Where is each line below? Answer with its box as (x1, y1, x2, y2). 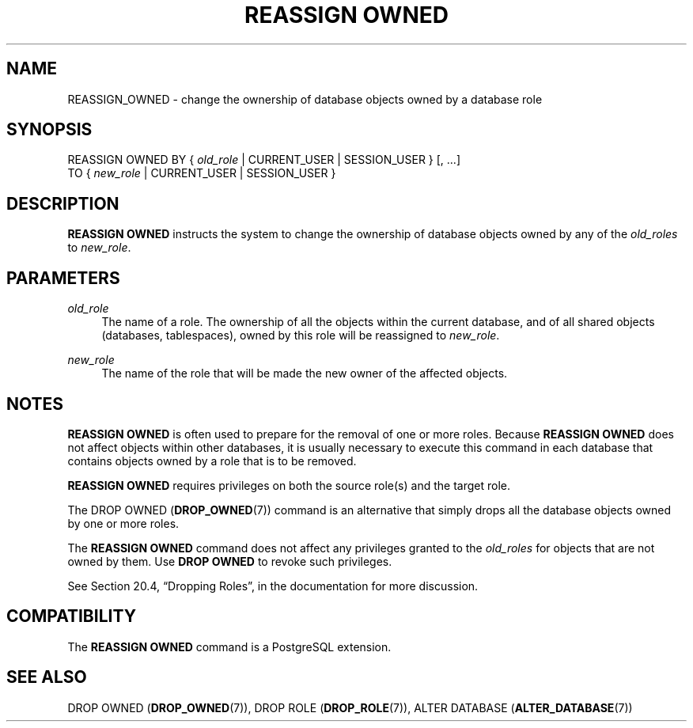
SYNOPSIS (6, 119, 93, 140)
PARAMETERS (6, 267, 120, 288)
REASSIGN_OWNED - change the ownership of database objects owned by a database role (67, 92, 543, 106)
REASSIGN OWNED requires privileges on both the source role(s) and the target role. (67, 478, 510, 492)
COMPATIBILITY (6, 606, 136, 627)
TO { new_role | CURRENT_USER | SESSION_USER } (67, 166, 336, 180)
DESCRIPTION (6, 193, 119, 214)
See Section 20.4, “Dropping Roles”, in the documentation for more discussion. (67, 578, 479, 593)
